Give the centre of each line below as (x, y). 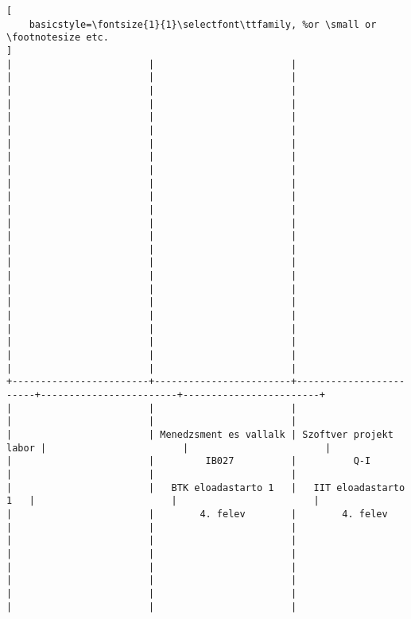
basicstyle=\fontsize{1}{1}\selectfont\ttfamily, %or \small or (203, 24)
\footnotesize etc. (58, 38)
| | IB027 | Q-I (189, 461)
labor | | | (169, 448)
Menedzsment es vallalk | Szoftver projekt (277, 435)
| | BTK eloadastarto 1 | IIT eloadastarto (206, 487)
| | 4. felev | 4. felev (197, 514)
